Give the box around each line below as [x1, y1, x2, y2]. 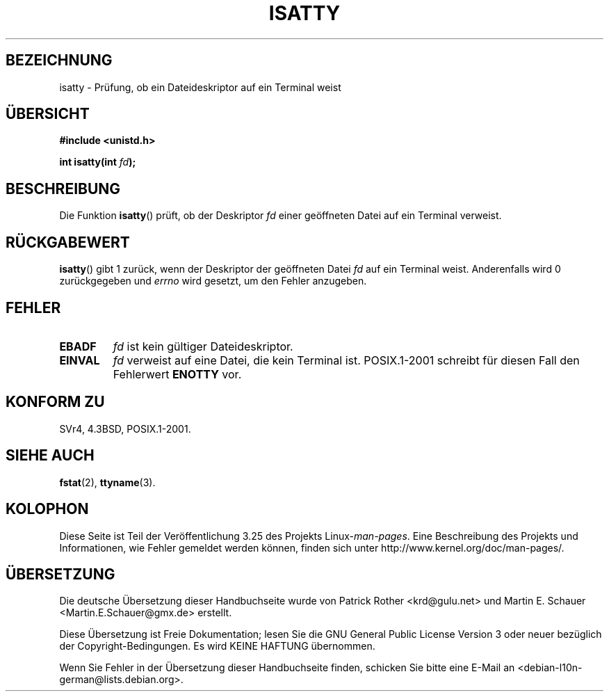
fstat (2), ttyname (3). [59, 476, 156, 488]
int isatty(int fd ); [59, 156, 136, 168]
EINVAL [59, 353, 100, 367]
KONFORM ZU [6, 393, 105, 411]
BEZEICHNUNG [6, 51, 113, 70]
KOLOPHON [6, 500, 89, 518]
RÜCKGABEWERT [6, 233, 130, 251]
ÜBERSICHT [6, 105, 90, 123]
